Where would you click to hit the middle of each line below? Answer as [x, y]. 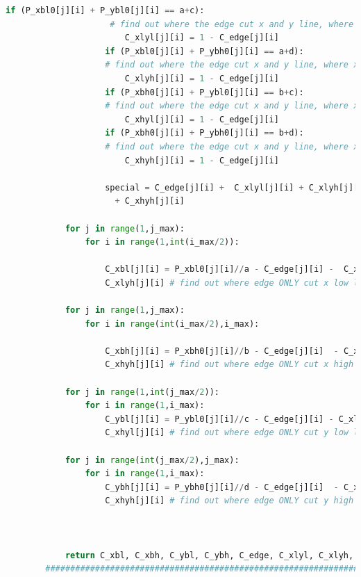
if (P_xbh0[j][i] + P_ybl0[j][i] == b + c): [204, 92]
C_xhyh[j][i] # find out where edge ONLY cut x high [229, 365]
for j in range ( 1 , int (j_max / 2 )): [142, 392]
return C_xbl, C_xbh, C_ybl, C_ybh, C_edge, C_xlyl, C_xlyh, [209, 555]
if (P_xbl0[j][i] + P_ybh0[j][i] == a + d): [204, 51]
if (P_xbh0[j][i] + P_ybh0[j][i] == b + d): [204, 133]
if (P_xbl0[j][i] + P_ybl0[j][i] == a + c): [105, 10]
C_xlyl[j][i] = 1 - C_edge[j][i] [202, 38]
